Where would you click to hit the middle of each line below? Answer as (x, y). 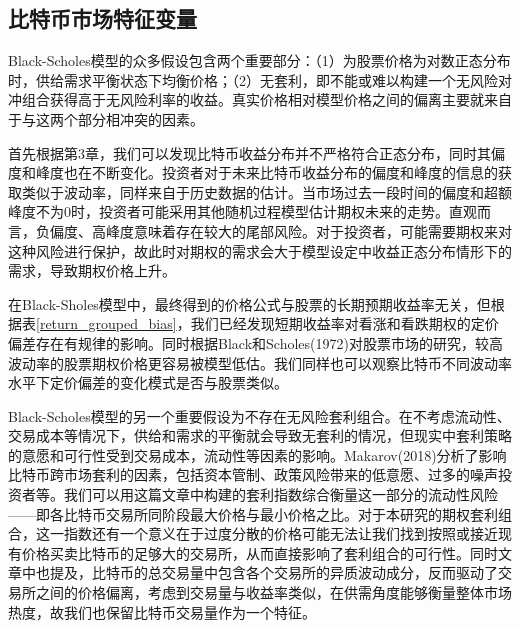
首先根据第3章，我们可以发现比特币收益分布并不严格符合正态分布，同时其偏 (256, 152)
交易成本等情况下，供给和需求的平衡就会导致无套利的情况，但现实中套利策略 (260, 435)
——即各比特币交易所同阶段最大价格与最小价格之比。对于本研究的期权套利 (253, 513)
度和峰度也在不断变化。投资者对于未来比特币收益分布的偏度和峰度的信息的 (253, 172)
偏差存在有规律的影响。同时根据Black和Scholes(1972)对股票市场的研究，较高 (255, 342)
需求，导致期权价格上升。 (92, 270)
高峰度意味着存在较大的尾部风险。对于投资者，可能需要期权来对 (301, 230)
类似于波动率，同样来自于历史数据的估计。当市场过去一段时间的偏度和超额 (266, 191)
